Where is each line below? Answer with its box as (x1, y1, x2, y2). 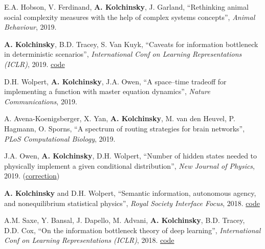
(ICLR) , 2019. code (4, 58, 65, 69)
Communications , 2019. (4, 96, 77, 106)
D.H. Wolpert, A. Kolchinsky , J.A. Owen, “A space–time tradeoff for (4, 76, 227, 86)
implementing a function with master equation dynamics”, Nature (4, 86, 210, 97)
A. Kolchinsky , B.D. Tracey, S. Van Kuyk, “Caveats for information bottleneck (4, 38, 258, 49)
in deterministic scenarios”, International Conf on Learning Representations (4, 49, 242, 59)
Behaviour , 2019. (4, 21, 57, 32)
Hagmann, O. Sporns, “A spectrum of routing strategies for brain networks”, (4, 123, 245, 133)
